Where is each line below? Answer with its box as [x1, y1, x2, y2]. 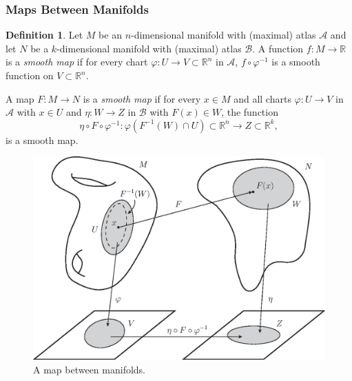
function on [6, 68, 54, 82]
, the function [221, 105, 278, 119]
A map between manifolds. [33, 362, 146, 376]
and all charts [234, 91, 291, 105]
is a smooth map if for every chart [6, 54, 148, 69]
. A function [252, 41, 304, 55]
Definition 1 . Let [6, 28, 83, 42]
